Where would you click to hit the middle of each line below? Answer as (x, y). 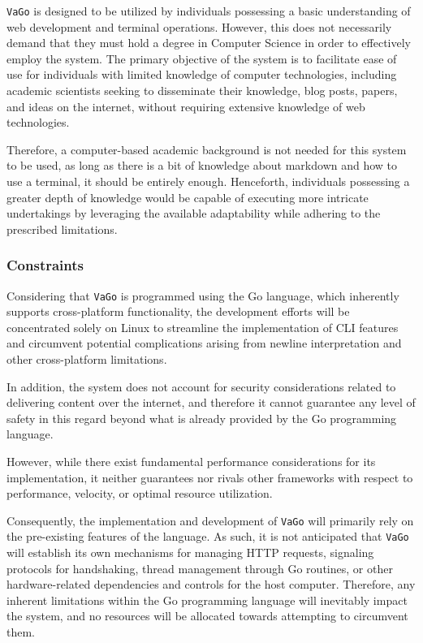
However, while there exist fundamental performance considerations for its (191, 461)
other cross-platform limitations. (87, 359)
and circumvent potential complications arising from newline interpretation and (204, 343)
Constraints (45, 265)
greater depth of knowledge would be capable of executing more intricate (188, 197)
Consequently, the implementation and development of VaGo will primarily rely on (210, 520)
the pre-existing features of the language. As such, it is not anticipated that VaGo (208, 536)
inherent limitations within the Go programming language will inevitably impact (207, 600)
